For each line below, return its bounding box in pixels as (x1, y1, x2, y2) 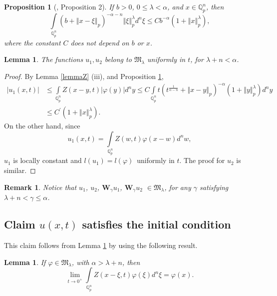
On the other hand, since (4, 120, 80, 131)
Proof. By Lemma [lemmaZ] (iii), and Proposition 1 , (4, 71, 164, 81)
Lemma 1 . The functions (4, 54, 83, 64)
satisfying (199, 181, 229, 192)
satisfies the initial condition (82, 216, 231, 232)
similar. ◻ (4, 165, 36, 175)
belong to (104, 54, 132, 64)
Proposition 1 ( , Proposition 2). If (4, 1, 114, 11)
